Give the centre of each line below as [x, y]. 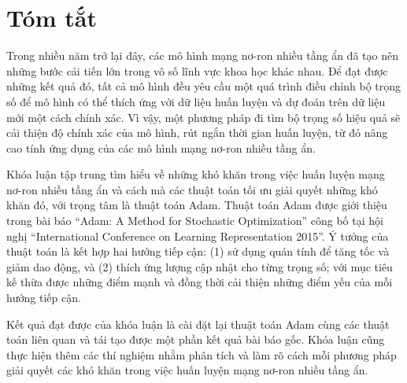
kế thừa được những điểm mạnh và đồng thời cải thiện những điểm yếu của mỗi [200, 282]
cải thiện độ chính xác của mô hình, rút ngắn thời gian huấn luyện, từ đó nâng [197, 133]
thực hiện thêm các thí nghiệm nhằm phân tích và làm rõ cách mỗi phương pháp [202, 354]
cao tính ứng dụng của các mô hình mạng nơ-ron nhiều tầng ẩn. [161, 147]
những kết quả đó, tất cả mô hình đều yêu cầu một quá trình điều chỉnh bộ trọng [204, 86]
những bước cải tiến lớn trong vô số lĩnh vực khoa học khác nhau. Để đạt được [197, 70]
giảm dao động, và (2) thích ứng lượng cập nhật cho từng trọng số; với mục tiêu [200, 266]
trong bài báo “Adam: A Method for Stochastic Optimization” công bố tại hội [195, 221]
